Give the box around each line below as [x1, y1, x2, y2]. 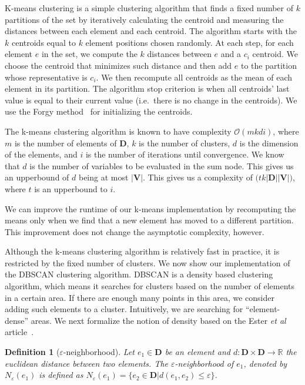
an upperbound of [5, 171, 69, 183]
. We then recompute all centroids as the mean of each [96, 71, 293, 83]
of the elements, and [5, 148, 78, 160]
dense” [5, 314, 29, 326]
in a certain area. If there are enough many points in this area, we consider [5, 291, 274, 303]
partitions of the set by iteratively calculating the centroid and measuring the [5, 13, 284, 25]
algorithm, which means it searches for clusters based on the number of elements [5, 280, 295, 292]
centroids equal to [11, 36, 76, 48]
